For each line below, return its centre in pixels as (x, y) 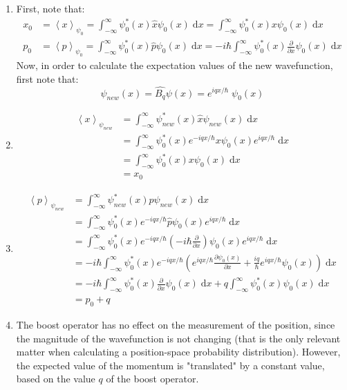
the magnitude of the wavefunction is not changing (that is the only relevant (178, 338)
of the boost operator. (152, 379)
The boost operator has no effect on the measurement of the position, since (176, 324)
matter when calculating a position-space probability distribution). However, (178, 352)
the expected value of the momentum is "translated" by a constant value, (170, 365)
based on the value (56, 379)
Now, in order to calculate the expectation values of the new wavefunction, (175, 65)
